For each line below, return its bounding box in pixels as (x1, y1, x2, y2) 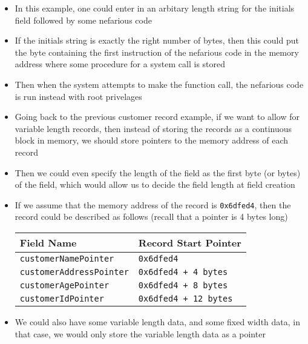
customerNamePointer (19, 253, 114, 263)
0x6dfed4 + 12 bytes (138, 293, 233, 303)
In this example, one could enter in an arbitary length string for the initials (15, 2, 295, 14)
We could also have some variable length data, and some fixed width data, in (15, 315, 301, 328)
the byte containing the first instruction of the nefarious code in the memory (15, 45, 299, 58)
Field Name (19, 235, 77, 250)
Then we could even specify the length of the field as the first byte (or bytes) (15, 166, 301, 179)
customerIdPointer (19, 293, 104, 303)
